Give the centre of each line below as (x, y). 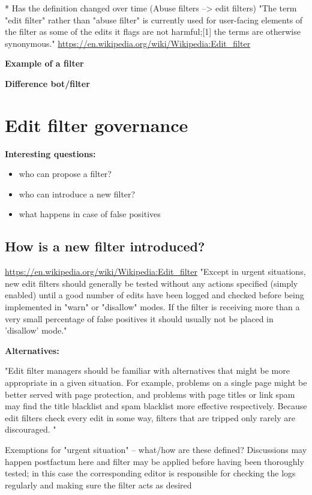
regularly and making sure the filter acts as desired (98, 484)
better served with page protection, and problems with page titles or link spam (150, 394)
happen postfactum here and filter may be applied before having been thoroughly (154, 461)
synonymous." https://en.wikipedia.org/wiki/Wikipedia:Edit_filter (128, 43)
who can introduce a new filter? (77, 193)
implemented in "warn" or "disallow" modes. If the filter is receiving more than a (152, 307)
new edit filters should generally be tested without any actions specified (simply (151, 283)
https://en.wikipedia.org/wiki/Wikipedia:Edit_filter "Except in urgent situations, (155, 271)
